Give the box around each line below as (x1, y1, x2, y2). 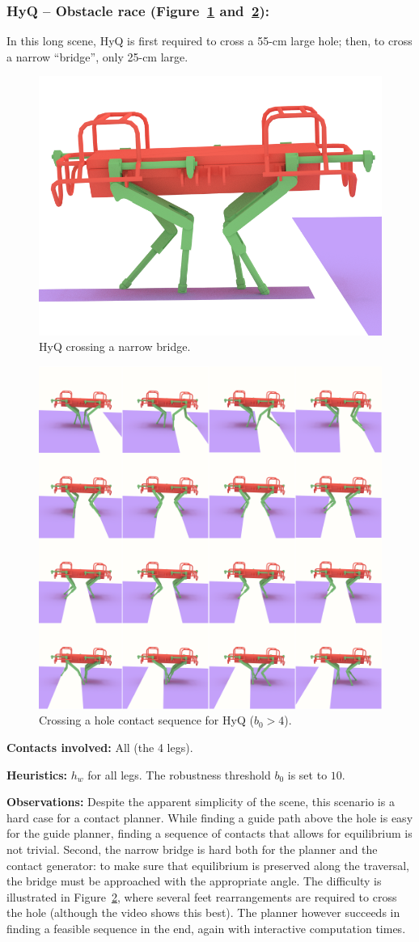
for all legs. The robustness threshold (87, 766, 271, 783)
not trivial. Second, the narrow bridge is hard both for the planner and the (6, 841, 378, 857)
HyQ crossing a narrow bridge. (39, 338, 191, 355)
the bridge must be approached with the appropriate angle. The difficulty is (6, 872, 382, 889)
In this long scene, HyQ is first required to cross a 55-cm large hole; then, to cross (6, 32, 413, 49)
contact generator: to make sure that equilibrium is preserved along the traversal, (6, 856, 409, 873)
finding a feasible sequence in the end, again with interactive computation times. (6, 919, 406, 936)
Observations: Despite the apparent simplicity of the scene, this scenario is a (6, 793, 395, 810)
